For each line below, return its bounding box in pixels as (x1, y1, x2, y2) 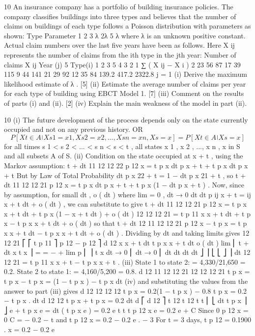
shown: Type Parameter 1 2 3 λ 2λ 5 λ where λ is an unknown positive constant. (4, 30, 246, 40)
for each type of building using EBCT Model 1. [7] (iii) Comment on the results (4, 88, 244, 98)
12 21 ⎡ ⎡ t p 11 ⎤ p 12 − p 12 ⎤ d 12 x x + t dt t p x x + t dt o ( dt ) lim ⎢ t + (4, 237, 249, 247)
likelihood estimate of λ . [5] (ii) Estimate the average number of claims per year (4, 78, 246, 89)
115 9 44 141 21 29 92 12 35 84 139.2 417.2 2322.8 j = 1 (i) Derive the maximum (4, 69, 247, 79)
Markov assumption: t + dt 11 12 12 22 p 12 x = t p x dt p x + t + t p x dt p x (4, 160, 248, 170)
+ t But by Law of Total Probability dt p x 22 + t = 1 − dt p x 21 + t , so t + (4, 170, 246, 180)
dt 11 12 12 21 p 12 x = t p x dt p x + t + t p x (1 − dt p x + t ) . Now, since (4, 180, 244, 190)
